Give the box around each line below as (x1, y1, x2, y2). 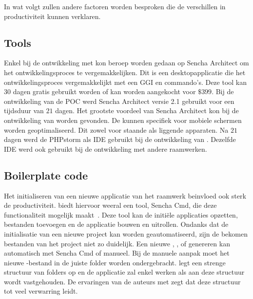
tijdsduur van (4, 105, 44, 116)
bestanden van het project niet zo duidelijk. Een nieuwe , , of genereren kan (4, 238, 230, 248)
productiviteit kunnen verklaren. (4, 11, 101, 21)
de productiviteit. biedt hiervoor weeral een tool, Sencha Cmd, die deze (4, 200, 217, 210)
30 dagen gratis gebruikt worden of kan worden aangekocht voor (4, 86, 196, 97)
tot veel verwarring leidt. (4, 286, 78, 296)
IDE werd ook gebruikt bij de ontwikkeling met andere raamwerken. (4, 143, 207, 154)
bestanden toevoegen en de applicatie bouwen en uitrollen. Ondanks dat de (4, 219, 229, 229)
